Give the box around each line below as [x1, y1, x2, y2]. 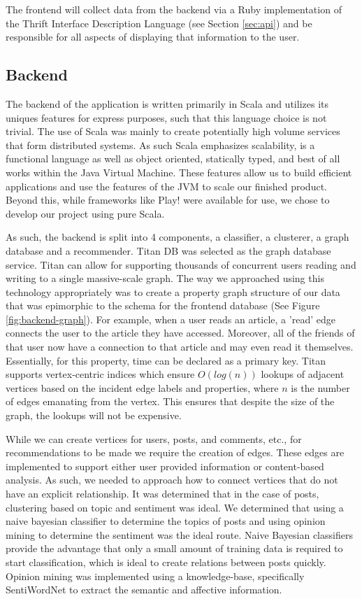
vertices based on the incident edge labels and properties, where [6, 380, 279, 395]
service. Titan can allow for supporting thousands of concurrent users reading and [6, 257, 356, 272]
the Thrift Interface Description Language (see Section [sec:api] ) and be [6, 15, 312, 30]
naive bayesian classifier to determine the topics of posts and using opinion [6, 514, 326, 528]
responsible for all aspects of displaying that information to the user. [6, 29, 300, 44]
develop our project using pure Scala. [6, 206, 165, 220]
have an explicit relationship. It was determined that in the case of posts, [6, 486, 319, 501]
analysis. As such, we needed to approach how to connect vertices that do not [6, 472, 338, 487]
